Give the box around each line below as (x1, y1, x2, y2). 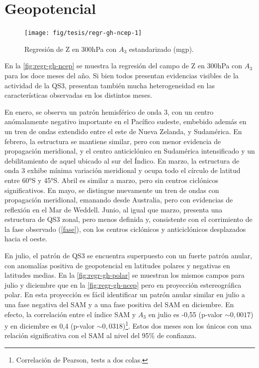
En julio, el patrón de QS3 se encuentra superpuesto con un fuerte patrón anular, (4, 250, 253, 261)
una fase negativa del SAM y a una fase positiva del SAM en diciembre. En (4, 299, 234, 310)
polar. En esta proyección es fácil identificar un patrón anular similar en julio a (4, 289, 245, 300)
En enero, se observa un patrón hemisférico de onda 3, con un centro (4, 106, 214, 117)
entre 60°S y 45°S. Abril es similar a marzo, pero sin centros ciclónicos (4, 175, 218, 185)
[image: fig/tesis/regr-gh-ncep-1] (24, 29, 142, 37)
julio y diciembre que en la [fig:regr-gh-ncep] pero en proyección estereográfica (4, 279, 242, 290)
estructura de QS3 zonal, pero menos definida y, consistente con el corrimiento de (4, 214, 253, 224)
